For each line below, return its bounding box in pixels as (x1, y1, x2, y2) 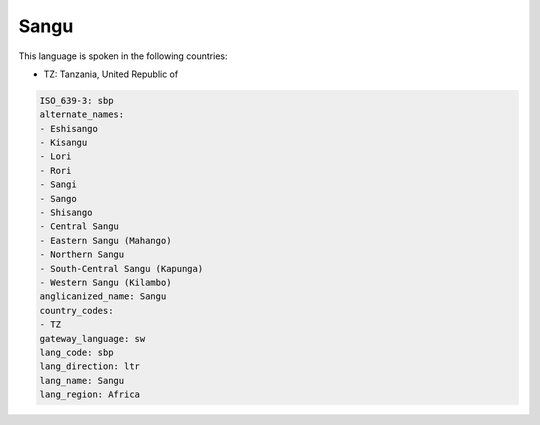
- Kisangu (39, 137, 88, 149)
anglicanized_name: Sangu (39, 291, 167, 302)
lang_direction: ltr (39, 361, 140, 372)
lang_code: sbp (39, 346, 114, 358)
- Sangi (39, 179, 77, 190)
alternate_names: (39, 109, 125, 120)
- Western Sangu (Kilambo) (39, 277, 172, 288)
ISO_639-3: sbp (39, 95, 114, 106)
